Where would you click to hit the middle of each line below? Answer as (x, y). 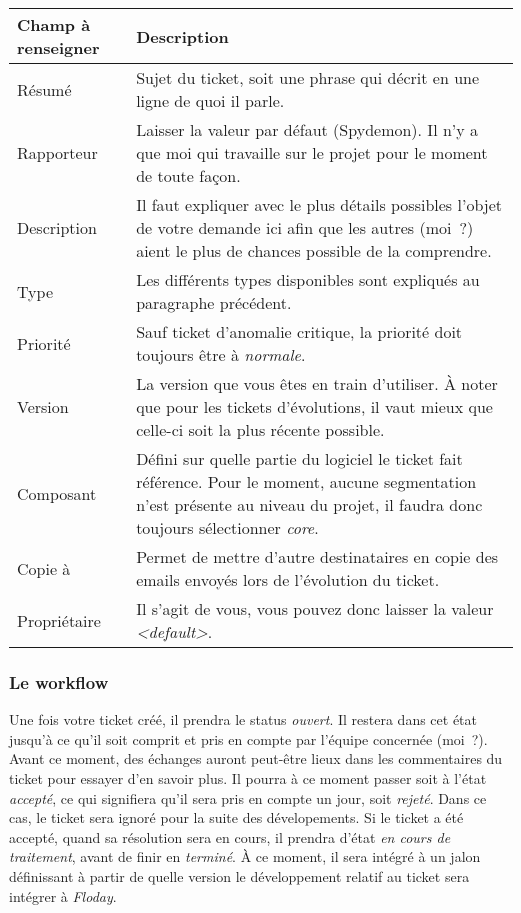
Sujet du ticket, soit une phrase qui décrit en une (308, 77)
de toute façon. (188, 175)
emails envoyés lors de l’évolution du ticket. (288, 579)
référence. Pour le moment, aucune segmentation (306, 481)
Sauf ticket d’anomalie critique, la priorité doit (299, 331)
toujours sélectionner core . (227, 527)
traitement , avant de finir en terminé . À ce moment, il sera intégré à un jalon (245, 856)
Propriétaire (59, 620)
